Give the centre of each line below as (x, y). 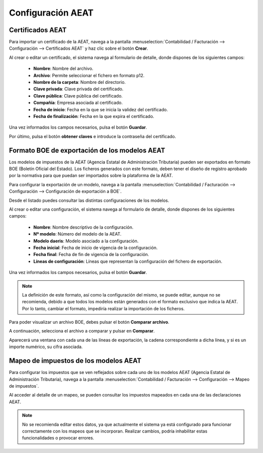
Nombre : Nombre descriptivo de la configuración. (84, 227)
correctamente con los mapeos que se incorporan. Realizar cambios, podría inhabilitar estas (115, 431)
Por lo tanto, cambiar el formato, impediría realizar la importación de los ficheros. (103, 308)
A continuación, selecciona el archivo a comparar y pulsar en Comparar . (82, 331)
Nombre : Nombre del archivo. (63, 69)
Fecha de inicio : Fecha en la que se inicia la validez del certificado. (101, 109)
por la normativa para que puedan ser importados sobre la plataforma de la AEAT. (91, 176)
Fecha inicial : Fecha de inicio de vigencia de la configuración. (95, 247)
